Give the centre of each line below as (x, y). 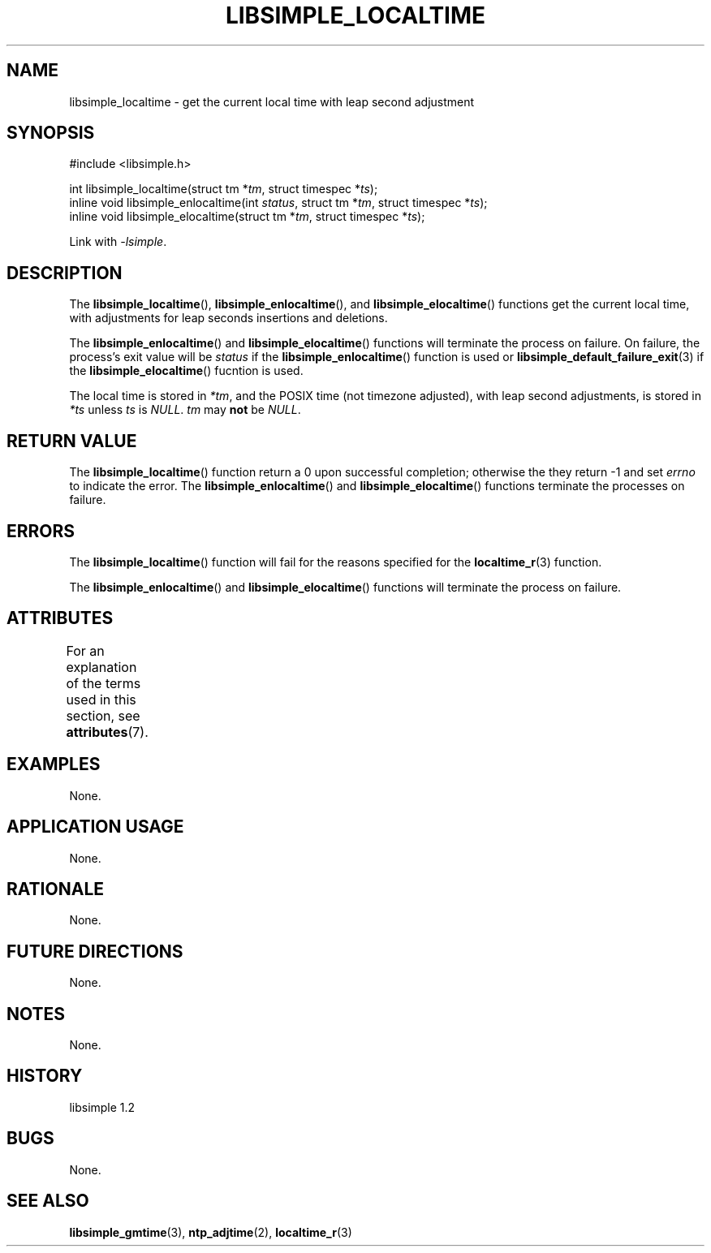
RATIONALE (56, 889)
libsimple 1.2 (102, 1107)
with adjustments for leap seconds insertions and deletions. (228, 318)
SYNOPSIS (51, 133)
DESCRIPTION (65, 273)
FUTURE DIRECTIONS (95, 951)
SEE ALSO (48, 1201)
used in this (101, 699)
